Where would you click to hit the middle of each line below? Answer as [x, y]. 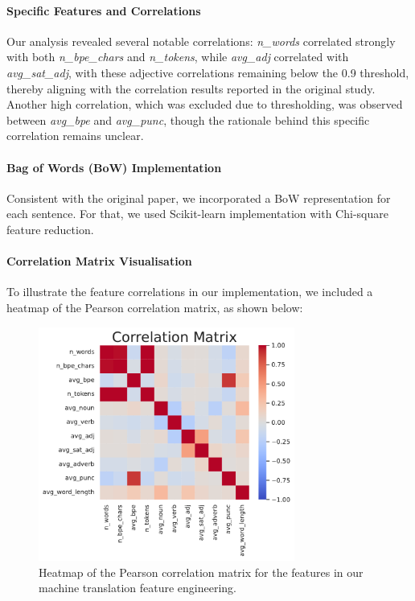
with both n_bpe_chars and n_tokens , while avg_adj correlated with [178, 57]
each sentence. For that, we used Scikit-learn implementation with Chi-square [197, 214]
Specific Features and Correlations [104, 10]
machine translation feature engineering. [138, 588]
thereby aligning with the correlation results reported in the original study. [191, 88]
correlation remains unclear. [75, 136]
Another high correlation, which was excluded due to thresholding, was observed [205, 104]
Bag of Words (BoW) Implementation [114, 167]
